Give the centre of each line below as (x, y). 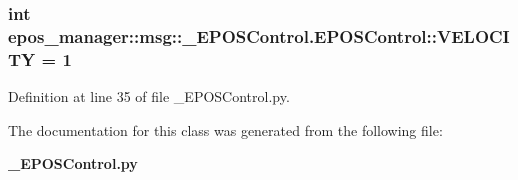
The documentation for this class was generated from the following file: (225, 129)
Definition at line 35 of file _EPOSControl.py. (149, 96)
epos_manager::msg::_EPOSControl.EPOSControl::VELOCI (259, 35)
